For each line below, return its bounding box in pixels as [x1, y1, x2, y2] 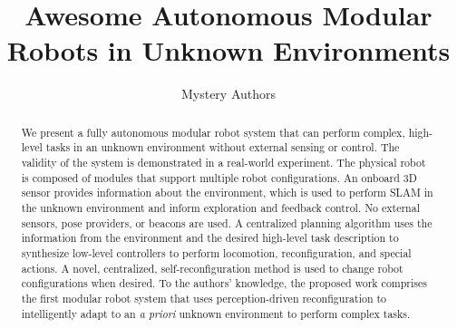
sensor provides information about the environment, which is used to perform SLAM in [21, 185, 433, 200]
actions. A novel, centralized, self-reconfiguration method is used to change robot [21, 260, 404, 275]
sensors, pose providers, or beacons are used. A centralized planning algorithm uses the [21, 215, 433, 230]
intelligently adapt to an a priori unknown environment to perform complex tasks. [21, 305, 411, 321]
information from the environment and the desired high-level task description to [21, 230, 399, 246]
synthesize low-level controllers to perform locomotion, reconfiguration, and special [21, 245, 412, 260]
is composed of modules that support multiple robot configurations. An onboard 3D [21, 169, 417, 185]
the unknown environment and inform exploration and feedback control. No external [21, 199, 420, 215]
